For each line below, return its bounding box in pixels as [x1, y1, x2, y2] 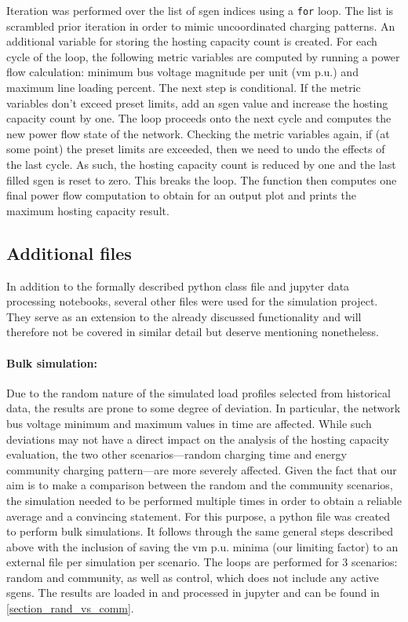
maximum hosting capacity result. [6, 202, 169, 218]
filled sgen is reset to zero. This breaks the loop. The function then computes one [6, 171, 397, 188]
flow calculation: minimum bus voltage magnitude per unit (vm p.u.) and [6, 64, 359, 80]
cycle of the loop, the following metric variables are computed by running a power [6, 48, 400, 64]
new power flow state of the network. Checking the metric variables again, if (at [6, 125, 390, 141]
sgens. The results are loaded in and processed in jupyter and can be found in [6, 584, 380, 601]
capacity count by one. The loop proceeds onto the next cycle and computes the [6, 110, 392, 126]
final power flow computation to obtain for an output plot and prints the [6, 187, 356, 203]
